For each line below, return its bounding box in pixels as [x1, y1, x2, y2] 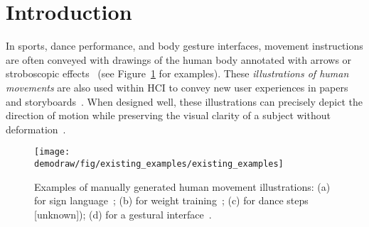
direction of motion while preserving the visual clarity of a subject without [6, 108, 331, 123]
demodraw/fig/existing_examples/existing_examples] [34, 158, 284, 169]
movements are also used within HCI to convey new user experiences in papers [6, 79, 348, 94]
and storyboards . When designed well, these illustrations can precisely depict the [6, 94, 363, 109]
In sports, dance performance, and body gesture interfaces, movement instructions [6, 38, 363, 53]
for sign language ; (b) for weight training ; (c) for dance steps [34, 193, 309, 208]
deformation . [6, 121, 66, 136]
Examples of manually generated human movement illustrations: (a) [34, 179, 331, 194]
